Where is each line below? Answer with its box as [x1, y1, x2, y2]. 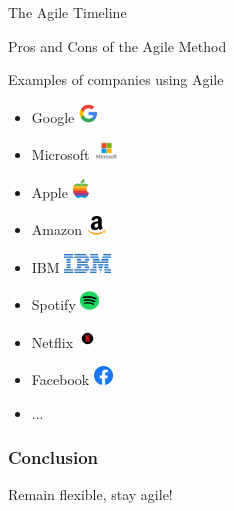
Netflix [31, 331, 74, 352]
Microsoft [31, 144, 90, 165]
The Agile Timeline [8, 2, 127, 22]
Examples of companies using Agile [8, 69, 224, 90]
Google [31, 106, 75, 127]
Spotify [31, 294, 76, 315]
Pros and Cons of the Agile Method [8, 35, 227, 56]
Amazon [31, 219, 82, 240]
